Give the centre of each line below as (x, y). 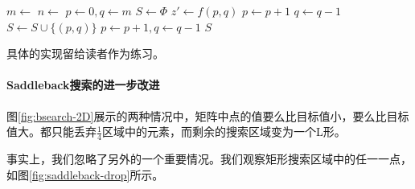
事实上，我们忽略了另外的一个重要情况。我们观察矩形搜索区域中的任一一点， (209, 158)
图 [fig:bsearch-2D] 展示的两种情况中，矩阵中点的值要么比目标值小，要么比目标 (208, 115)
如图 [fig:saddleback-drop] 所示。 (85, 174)
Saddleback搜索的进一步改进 (83, 85)
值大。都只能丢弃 (51, 131)
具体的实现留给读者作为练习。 (85, 53)
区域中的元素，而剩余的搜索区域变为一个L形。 (224, 131)
